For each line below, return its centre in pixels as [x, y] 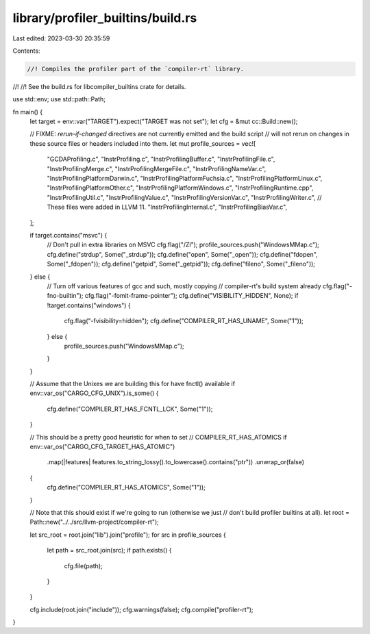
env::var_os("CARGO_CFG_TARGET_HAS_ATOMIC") [102, 447]
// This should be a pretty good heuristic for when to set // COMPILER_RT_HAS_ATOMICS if [158, 437]
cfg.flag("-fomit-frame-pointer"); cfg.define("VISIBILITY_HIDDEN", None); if [192, 296]
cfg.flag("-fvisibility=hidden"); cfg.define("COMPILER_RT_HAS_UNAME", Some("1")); [184, 321]
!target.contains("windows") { [89, 305]
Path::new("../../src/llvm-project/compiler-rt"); [94, 522]
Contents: [26, 51]
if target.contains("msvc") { [69, 235]
